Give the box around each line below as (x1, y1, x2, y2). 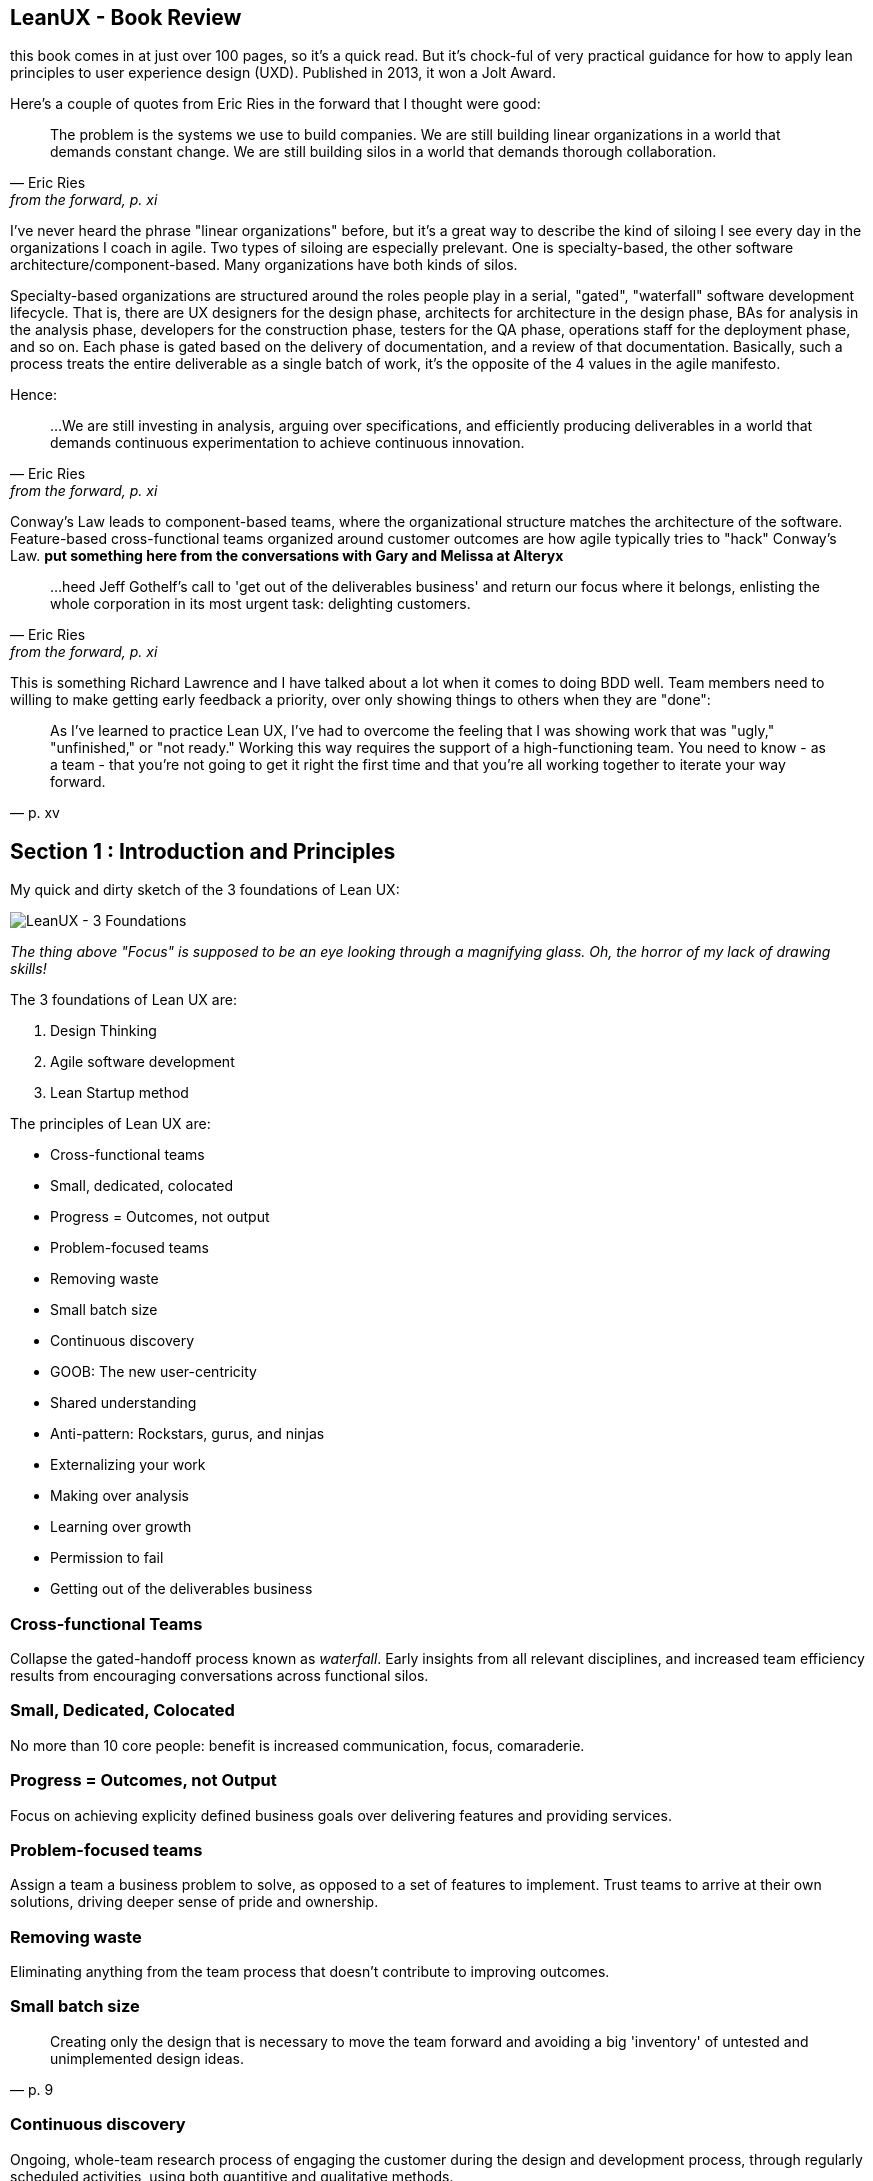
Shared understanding (50, 1394, 197, 1412)
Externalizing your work (50, 1456, 206, 1474)
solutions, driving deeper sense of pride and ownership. (10, 1893, 379, 1911)
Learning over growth (50, 1518, 192, 1536)
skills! (10, 960, 47, 978)
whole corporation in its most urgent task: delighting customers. (50, 595, 471, 613)
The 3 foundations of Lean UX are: (10, 991, 237, 1009)
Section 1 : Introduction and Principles (10, 838, 396, 864)
